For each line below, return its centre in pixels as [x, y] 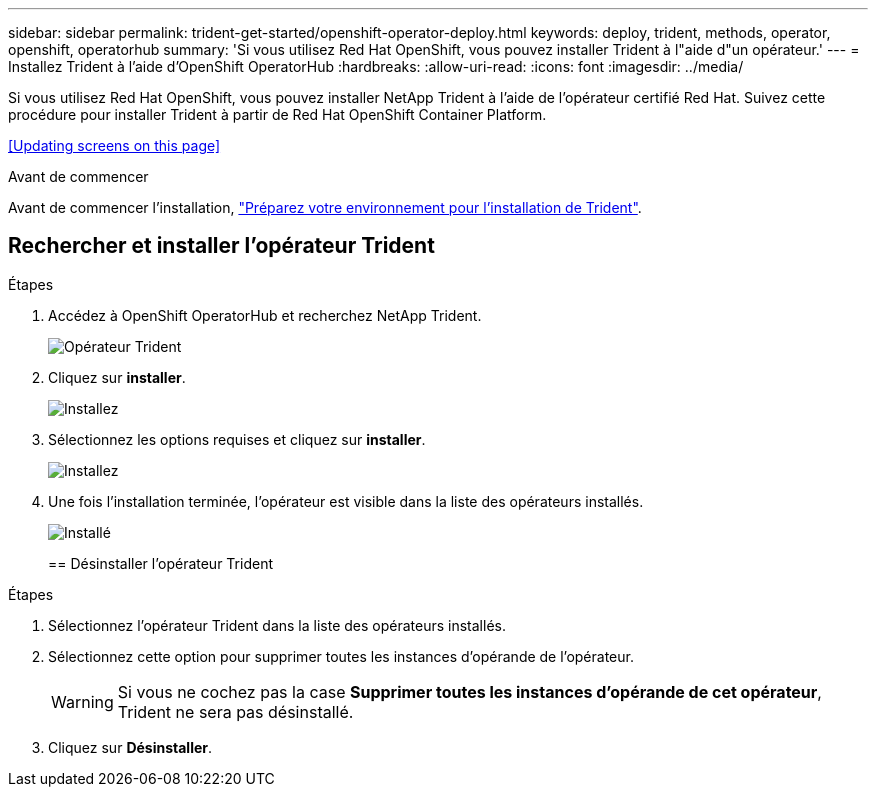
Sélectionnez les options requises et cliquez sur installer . [237, 439]
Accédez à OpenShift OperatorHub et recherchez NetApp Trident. [265, 315]
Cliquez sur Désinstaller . [130, 747]
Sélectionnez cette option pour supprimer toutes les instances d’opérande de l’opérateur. [341, 656]
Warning [82, 701]
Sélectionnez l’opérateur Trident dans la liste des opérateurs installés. [277, 625]
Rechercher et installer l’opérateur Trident [221, 246]
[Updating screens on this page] [114, 145]
